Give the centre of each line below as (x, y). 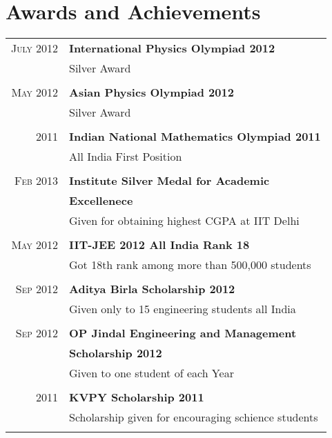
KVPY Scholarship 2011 (137, 397)
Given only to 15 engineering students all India (183, 309)
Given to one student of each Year (152, 373)
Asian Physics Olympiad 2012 (152, 92)
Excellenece (101, 201)
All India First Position (126, 157)
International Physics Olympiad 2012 (172, 48)
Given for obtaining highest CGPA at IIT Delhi (184, 221)
